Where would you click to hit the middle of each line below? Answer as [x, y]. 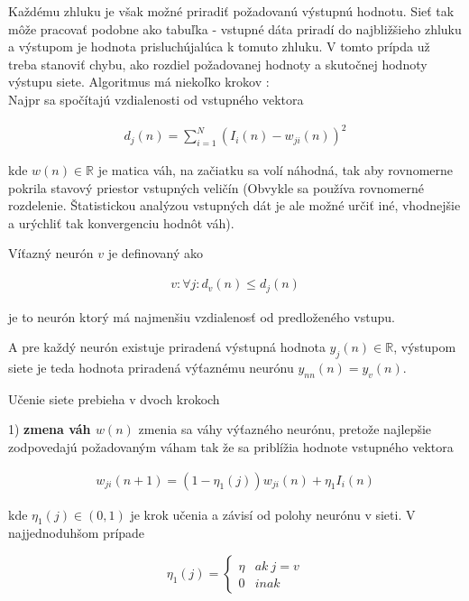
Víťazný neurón [51, 253]
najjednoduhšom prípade [77, 533]
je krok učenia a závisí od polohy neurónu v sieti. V [273, 514]
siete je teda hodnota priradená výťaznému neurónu [151, 367]
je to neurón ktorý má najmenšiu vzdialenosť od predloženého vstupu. [202, 316]
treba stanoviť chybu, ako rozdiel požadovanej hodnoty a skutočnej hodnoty [218, 64]
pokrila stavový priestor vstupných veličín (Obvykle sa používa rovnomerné [216, 187]
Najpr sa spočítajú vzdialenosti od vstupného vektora [156, 99]
